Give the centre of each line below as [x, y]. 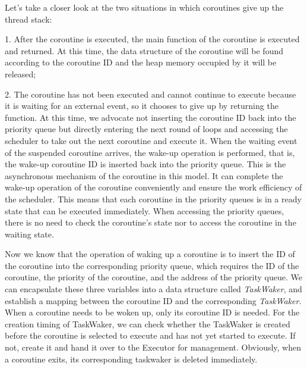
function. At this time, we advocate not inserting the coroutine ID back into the [151, 117]
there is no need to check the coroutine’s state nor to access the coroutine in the [151, 222]
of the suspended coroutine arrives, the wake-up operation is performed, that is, [150, 152]
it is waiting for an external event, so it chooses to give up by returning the [142, 106]
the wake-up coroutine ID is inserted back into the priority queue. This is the [145, 164]
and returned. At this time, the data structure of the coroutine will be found [144, 50]
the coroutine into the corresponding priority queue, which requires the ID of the [152, 265]
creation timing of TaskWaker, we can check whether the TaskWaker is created [148, 323]
